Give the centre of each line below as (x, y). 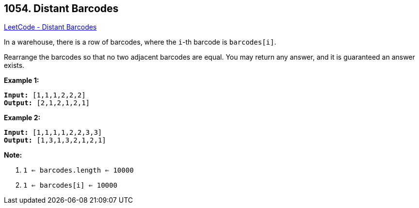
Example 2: (22, 118)
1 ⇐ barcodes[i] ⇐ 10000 (70, 185)
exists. (14, 65)
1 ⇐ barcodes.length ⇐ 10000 (79, 170)
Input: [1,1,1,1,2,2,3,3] (53, 133)
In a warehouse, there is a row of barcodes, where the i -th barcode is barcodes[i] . (140, 42)
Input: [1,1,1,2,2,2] (45, 95)
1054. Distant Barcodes (61, 8)
